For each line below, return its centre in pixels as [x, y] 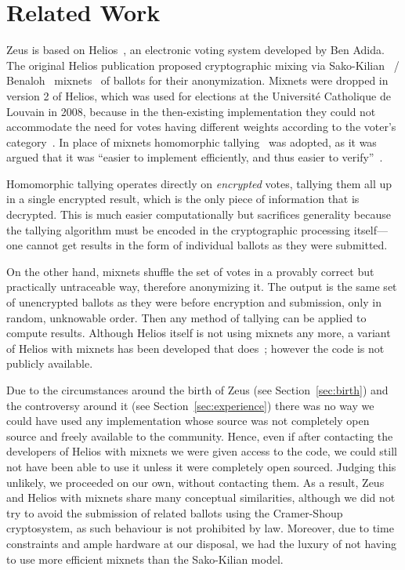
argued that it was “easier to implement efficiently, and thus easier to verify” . [195, 157]
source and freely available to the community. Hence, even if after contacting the [200, 436]
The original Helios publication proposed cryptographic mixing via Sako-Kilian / [203, 65]
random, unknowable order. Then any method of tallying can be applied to [186, 317]
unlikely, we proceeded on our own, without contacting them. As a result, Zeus [195, 482]
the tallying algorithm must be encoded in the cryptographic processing [179, 229]
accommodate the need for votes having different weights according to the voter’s [201, 127]
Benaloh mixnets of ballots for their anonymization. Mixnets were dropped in [197, 80]
